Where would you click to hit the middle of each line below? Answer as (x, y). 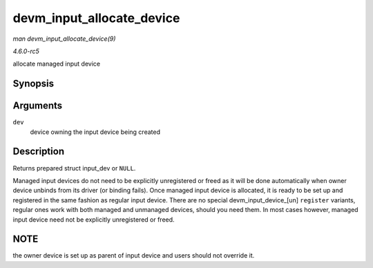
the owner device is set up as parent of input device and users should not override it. (134, 256)
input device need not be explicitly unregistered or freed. (94, 219)
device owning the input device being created (95, 132)
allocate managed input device (57, 64)
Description (39, 152)
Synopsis (34, 84)
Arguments (38, 106)
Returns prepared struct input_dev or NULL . (74, 168)
